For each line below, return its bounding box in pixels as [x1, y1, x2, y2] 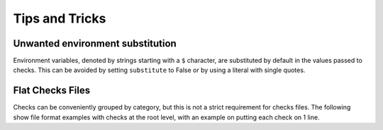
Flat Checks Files [13, 85, 91, 97]
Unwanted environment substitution [13, 37, 177, 49]
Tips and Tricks [13, 11, 106, 26]
